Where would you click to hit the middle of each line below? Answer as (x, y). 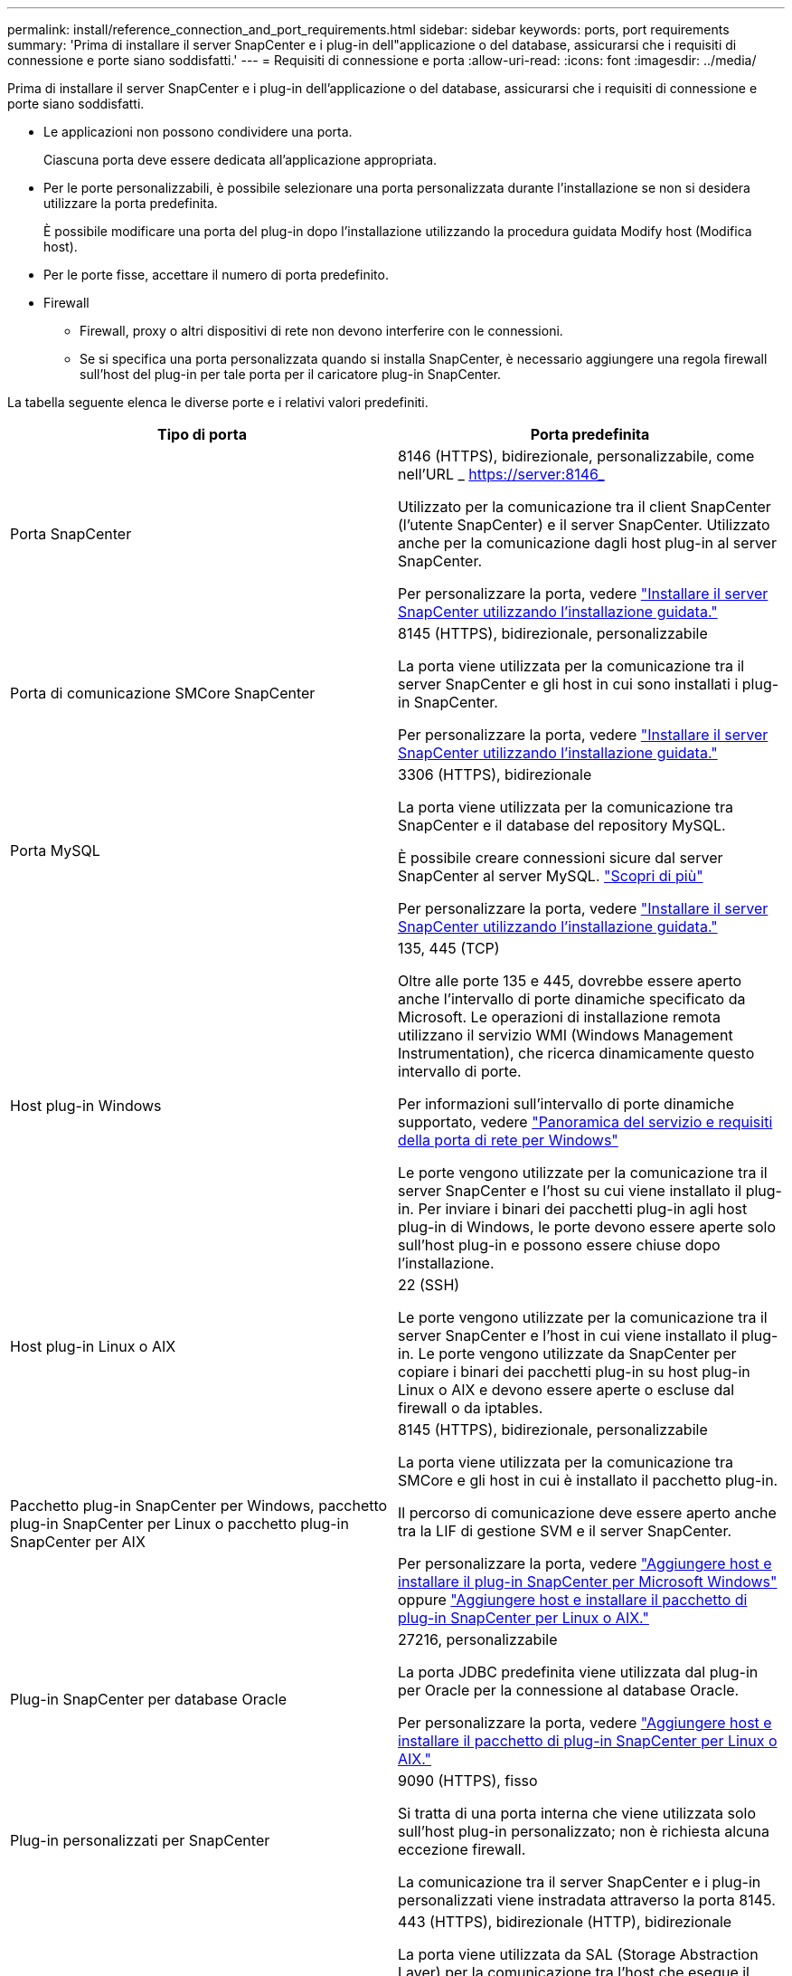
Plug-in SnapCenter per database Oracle (148, 1699)
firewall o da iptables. (471, 1408)
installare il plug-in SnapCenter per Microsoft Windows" (588, 1582)
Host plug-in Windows (86, 1106)
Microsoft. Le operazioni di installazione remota (559, 1017)
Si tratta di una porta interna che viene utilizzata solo (577, 1813)
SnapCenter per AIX (78, 1542)
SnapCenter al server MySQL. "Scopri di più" (551, 876)
